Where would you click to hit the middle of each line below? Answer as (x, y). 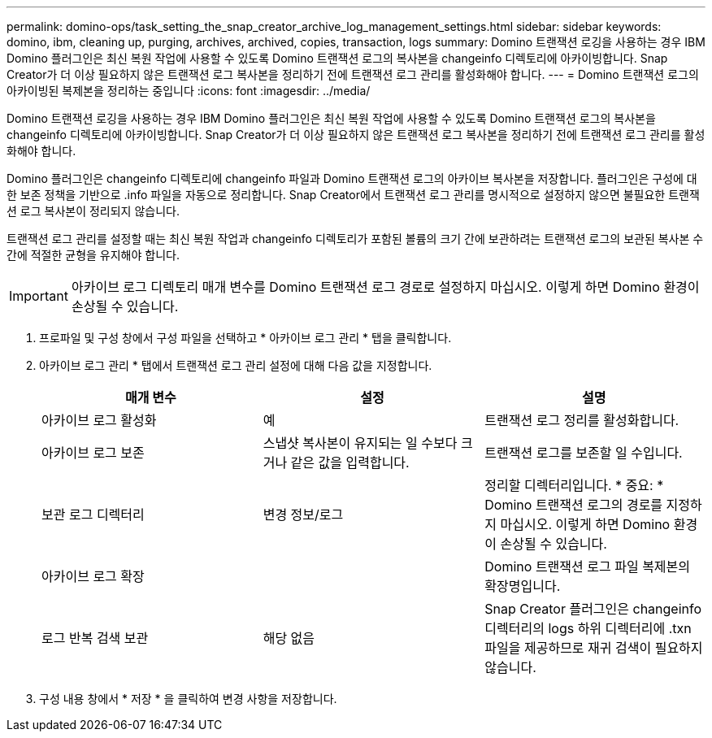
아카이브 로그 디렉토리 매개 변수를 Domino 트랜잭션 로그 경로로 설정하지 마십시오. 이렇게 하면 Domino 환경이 (385, 287)
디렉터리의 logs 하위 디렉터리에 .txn (588, 628)
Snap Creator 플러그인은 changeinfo (593, 609)
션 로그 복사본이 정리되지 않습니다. (93, 211)
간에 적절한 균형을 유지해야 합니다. (93, 255)
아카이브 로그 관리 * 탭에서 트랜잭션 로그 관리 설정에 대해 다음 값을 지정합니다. (236, 365)
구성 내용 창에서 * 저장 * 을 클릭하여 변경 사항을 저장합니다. (188, 699)
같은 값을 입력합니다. (350, 462)
